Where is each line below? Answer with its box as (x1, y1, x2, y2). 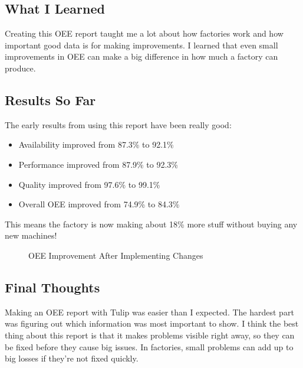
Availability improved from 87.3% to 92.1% (18, 138, 174, 151)
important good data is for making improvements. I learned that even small (5, 38, 278, 51)
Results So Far (5, 90, 96, 109)
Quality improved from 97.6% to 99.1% (18, 178, 160, 190)
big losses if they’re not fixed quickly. (5, 352, 139, 364)
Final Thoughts (5, 278, 100, 296)
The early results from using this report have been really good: (5, 118, 232, 131)
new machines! (5, 229, 57, 242)
